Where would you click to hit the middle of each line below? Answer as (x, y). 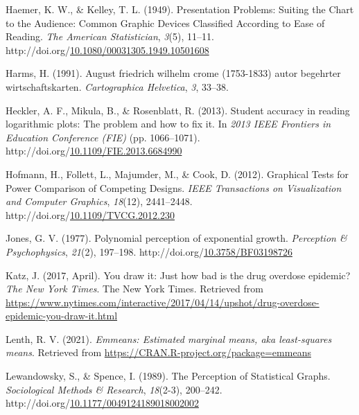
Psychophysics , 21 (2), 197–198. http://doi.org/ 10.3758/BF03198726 (149, 251)
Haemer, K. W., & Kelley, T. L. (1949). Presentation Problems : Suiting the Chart (180, 9)
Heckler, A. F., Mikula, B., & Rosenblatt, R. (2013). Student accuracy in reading (178, 110)
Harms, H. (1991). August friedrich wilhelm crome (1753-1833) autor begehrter (173, 73)
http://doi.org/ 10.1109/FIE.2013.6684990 (94, 151)
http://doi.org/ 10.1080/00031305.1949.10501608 (107, 50)
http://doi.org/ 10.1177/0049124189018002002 (102, 403)
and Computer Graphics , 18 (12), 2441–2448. (99, 201)
